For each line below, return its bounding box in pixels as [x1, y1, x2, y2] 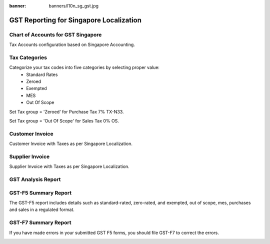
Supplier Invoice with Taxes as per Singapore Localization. [9, 163, 129, 169]
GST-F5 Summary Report [9, 189, 72, 196]
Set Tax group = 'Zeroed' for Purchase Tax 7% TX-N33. [9, 108, 124, 114]
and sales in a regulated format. [9, 206, 74, 212]
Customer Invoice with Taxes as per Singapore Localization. [9, 140, 132, 147]
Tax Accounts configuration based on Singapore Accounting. [9, 41, 135, 47]
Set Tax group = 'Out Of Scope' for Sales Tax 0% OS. [9, 118, 119, 124]
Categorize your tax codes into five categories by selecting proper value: [9, 64, 160, 70]
